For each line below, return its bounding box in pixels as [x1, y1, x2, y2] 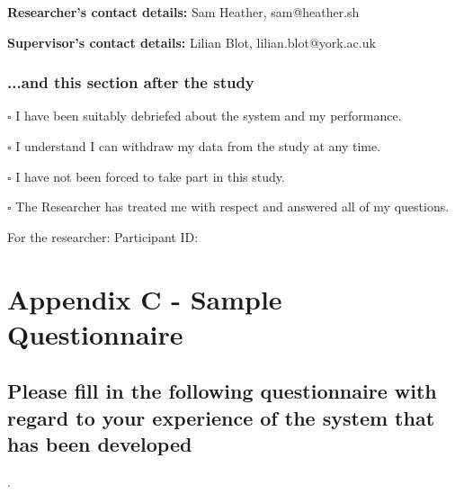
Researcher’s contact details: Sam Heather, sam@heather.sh [7, 3, 360, 21]
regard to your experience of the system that [7, 403, 435, 431]
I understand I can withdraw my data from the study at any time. [15, 137, 381, 155]
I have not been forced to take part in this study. [15, 166, 285, 185]
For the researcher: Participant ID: [7, 227, 199, 246]
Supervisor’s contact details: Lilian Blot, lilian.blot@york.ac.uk [7, 32, 376, 51]
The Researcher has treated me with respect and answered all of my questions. [15, 197, 450, 216]
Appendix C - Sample [7, 280, 282, 317]
